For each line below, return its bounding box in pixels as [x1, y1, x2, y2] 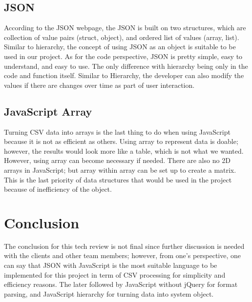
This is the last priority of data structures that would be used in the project [4, 174, 232, 184]
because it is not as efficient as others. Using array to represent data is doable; [4, 136, 238, 146]
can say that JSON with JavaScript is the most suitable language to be [4, 260, 217, 270]
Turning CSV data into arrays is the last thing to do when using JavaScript [4, 126, 231, 137]
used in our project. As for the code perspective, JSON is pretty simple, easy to [4, 51, 243, 61]
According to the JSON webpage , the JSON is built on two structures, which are [4, 22, 246, 33]
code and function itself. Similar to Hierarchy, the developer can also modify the [4, 70, 244, 81]
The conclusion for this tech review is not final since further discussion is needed [4, 241, 245, 251]
